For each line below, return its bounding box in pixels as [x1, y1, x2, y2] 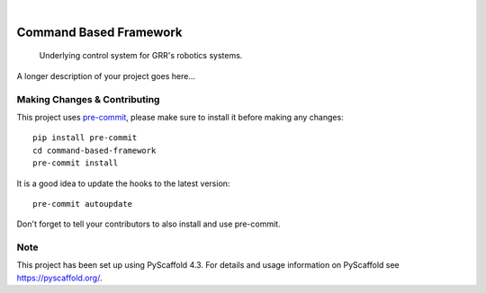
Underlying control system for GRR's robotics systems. [39, 50, 243, 61]
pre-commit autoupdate [32, 199, 133, 209]
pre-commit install [32, 158, 119, 168]
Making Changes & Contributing [16, 93, 160, 105]
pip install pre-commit [32, 133, 138, 143]
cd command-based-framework [32, 145, 157, 155]
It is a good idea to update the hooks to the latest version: [16, 178, 230, 189]
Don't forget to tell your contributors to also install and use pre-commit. [16, 218, 281, 229]
